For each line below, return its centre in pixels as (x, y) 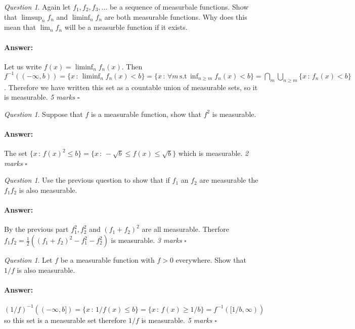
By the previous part (36, 229)
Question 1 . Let (28, 260)
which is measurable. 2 (213, 153)
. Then (132, 66)
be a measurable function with (107, 260)
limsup (32, 17)
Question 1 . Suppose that (43, 114)
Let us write (23, 66)
